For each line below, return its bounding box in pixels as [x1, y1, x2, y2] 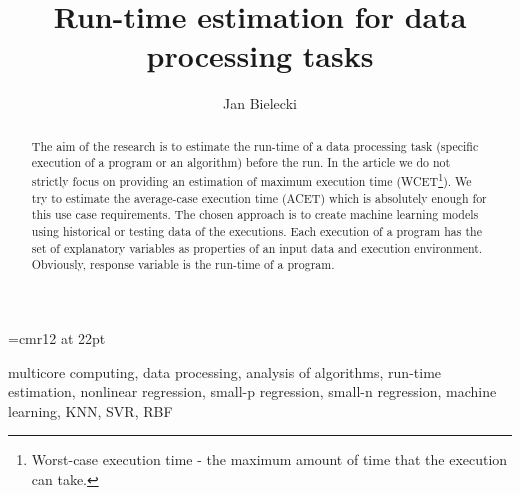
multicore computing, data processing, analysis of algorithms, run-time [8, 361, 442, 382]
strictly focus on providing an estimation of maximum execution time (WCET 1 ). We [31, 170, 472, 189]
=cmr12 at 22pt [8, 327, 106, 348]
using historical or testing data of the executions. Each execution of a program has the [31, 222, 482, 239]
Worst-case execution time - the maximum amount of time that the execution [31, 449, 508, 470]
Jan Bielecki [223, 93, 297, 114]
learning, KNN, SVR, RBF [8, 400, 173, 421]
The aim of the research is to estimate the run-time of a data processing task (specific [31, 137, 479, 154]
